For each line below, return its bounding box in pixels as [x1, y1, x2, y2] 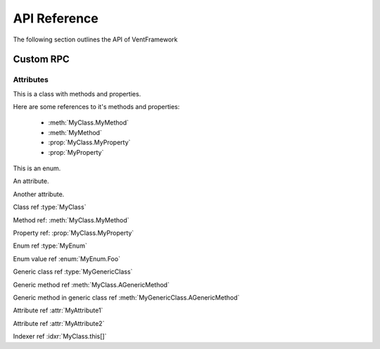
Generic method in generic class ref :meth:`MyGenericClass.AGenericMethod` [13, 293, 240, 302]
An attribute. [13, 177, 49, 186]
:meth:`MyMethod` [48, 128, 102, 137]
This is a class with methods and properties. [13, 89, 141, 98]
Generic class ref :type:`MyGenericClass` [13, 267, 133, 276]
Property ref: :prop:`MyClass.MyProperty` [13, 229, 134, 237]
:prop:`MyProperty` [48, 148, 104, 156]
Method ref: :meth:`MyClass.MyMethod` [13, 215, 129, 224]
